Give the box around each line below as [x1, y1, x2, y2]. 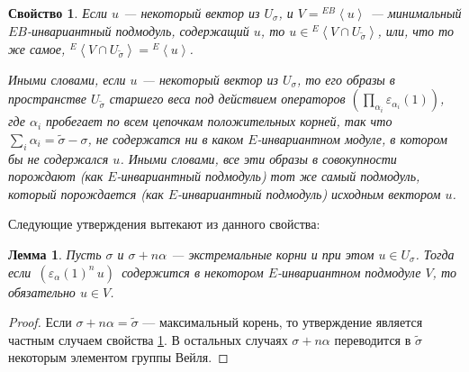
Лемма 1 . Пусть [8, 244, 102, 263]
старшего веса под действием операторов [109, 89, 346, 108]
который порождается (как [8, 184, 164, 203]
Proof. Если [8, 313, 72, 331]
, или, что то [377, 21, 455, 40]
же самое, [8, 39, 66, 58]
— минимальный [370, 4, 462, 22]
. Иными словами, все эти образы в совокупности [120, 149, 397, 168]
